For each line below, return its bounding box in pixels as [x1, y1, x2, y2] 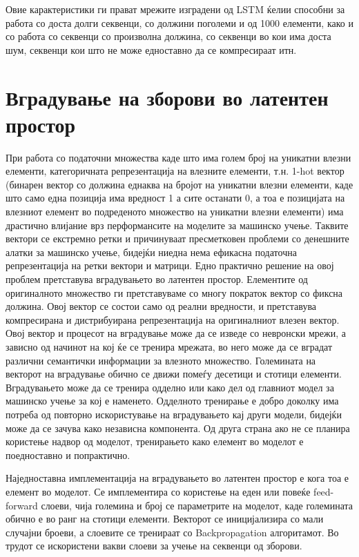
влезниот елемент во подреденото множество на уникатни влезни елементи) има [6, 204, 344, 219]
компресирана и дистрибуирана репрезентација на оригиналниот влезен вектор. [6, 312, 340, 326]
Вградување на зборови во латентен [6, 83, 329, 111]
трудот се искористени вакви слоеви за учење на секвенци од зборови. [6, 538, 302, 553]
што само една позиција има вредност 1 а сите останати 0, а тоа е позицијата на [6, 190, 345, 205]
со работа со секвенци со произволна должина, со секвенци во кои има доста [6, 29, 331, 43]
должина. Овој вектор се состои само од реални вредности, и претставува [6, 299, 317, 313]
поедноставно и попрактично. [6, 447, 130, 462]
